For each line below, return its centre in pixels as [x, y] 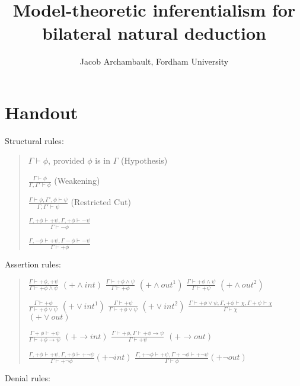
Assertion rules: [33, 264]
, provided [66, 160]
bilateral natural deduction [154, 33]
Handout [42, 112]
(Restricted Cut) [101, 202]
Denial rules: [28, 378]
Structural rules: [34, 140]
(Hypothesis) [144, 160]
